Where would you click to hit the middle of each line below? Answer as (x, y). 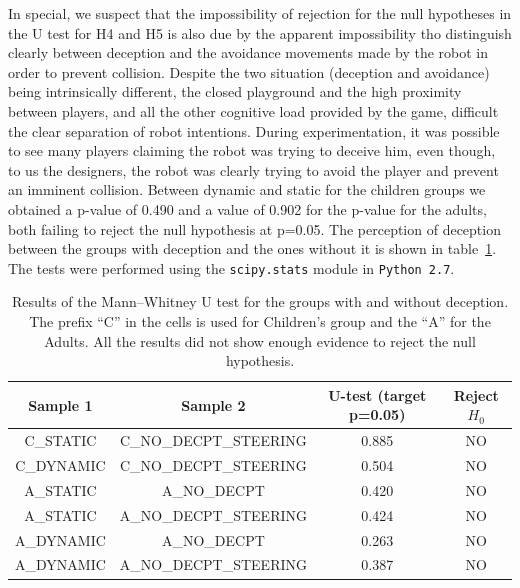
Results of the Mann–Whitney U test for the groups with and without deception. (260, 301)
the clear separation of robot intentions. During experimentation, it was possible (254, 130)
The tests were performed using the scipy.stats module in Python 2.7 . (231, 267)
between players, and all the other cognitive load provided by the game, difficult (253, 110)
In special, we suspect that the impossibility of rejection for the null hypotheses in (260, 13)
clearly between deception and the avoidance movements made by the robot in (248, 52)
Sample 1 (60, 404)
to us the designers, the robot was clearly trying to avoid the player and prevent (253, 169)
